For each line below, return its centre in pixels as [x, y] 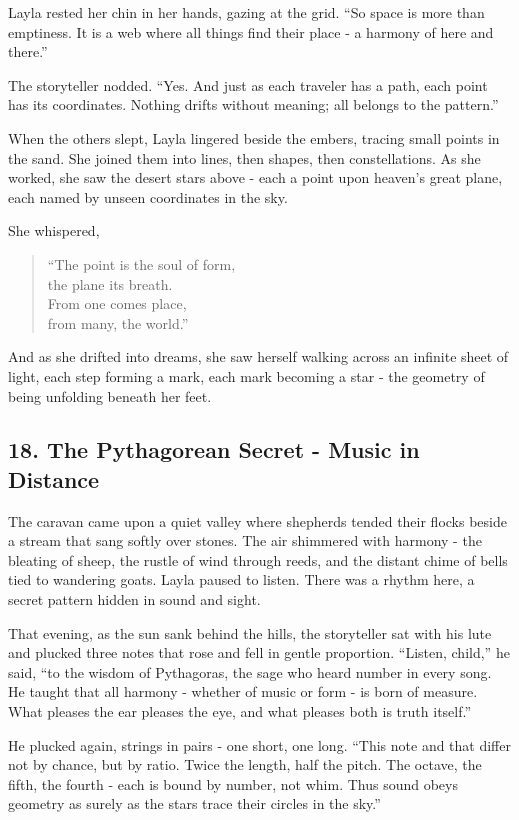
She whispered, [54, 230]
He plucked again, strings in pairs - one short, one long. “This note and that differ [259, 744]
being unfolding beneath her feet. [110, 395]
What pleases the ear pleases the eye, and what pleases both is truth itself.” [240, 711]
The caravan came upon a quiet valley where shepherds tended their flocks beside [257, 520]
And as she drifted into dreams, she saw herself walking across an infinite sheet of [258, 356]
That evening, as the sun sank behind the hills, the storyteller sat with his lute [250, 632]
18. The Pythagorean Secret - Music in [214, 449]
